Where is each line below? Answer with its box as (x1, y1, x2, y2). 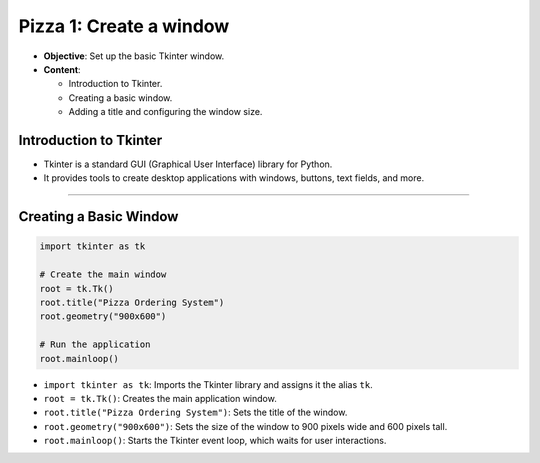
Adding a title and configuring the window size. (68, 106, 263, 118)
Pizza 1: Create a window (18, 15, 230, 37)
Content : (43, 63, 81, 75)
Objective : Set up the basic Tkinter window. (43, 50, 225, 62)
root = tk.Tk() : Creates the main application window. (43, 392, 277, 404)
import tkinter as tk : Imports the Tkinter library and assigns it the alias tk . (43, 378, 374, 390)
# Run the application (39, 339, 151, 350)
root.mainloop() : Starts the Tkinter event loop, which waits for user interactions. (43, 435, 387, 447)
